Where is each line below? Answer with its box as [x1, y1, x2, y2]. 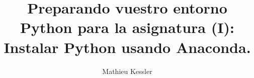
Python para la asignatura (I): [20, 17, 234, 37]
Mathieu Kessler [102, 65, 152, 76]
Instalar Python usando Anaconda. [4, 36, 251, 57]
